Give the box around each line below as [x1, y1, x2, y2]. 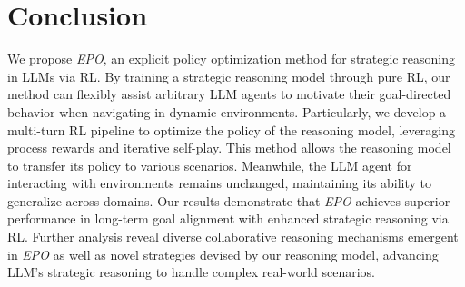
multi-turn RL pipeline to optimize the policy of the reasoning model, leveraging [7, 120, 455, 139]
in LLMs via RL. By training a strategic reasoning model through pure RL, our [7, 66, 450, 85]
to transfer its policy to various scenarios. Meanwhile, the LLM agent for [7, 155, 412, 174]
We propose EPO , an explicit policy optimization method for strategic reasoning [7, 49, 455, 68]
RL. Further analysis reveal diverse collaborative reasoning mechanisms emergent [7, 227, 459, 246]
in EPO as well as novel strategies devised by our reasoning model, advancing [7, 244, 439, 263]
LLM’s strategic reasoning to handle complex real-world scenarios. [7, 262, 376, 282]
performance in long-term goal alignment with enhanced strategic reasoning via [7, 209, 449, 228]
